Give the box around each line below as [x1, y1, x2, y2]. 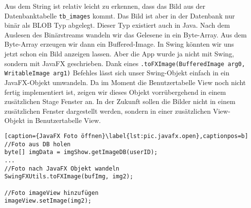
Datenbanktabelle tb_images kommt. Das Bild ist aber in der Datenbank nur [4, 10, 235, 20]
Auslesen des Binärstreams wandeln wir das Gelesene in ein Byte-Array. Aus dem [4, 29, 247, 39]
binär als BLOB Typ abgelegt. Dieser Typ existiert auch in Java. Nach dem [4, 20, 230, 30]
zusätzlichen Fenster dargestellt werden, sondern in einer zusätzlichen [4, 105, 211, 116]
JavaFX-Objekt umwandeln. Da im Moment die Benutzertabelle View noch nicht [4, 77, 246, 87]
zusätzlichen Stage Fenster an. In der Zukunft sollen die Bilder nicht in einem [4, 96, 235, 106]
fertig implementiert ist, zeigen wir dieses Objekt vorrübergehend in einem [4, 87, 226, 97]
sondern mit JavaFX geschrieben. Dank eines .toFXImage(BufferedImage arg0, [4, 58, 245, 68]
